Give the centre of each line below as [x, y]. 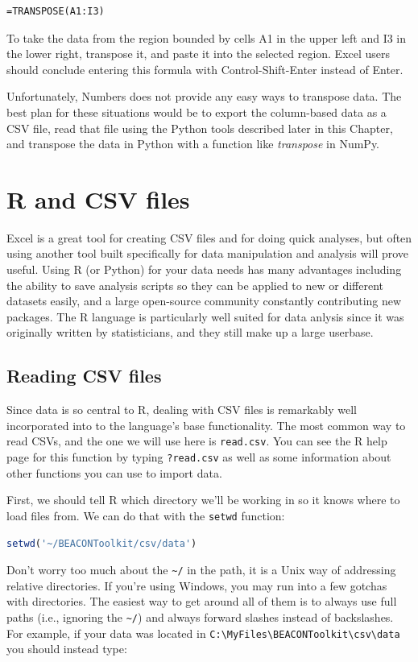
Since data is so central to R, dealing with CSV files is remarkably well [182, 410]
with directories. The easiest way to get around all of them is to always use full [202, 601]
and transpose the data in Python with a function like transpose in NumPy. [193, 144]
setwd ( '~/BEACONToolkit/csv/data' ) [102, 543]
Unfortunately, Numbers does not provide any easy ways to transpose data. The [204, 96]
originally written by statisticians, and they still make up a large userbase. [190, 332]
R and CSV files [98, 199]
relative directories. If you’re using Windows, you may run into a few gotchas [197, 585]
